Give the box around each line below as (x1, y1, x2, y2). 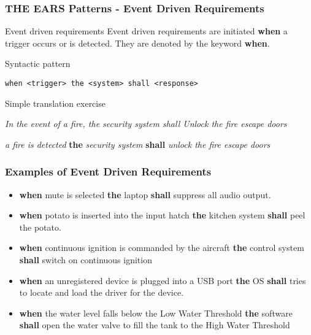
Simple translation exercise (5, 96, 106, 109)
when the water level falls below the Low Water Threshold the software (19, 306, 293, 319)
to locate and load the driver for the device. (19, 286, 184, 299)
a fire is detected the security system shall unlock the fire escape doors (5, 137, 271, 150)
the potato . (19, 220, 61, 233)
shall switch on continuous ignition (19, 253, 152, 266)
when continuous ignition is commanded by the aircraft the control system (19, 241, 304, 254)
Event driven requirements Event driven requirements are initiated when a (5, 25, 288, 37)
